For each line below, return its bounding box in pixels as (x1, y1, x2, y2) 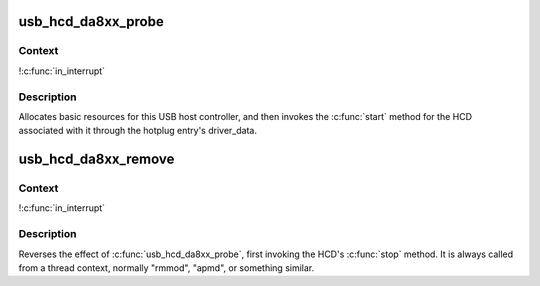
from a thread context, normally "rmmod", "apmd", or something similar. (18, 261, 315, 274)
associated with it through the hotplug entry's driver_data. (18, 125, 257, 137)
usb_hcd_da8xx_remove (18, 151, 175, 168)
